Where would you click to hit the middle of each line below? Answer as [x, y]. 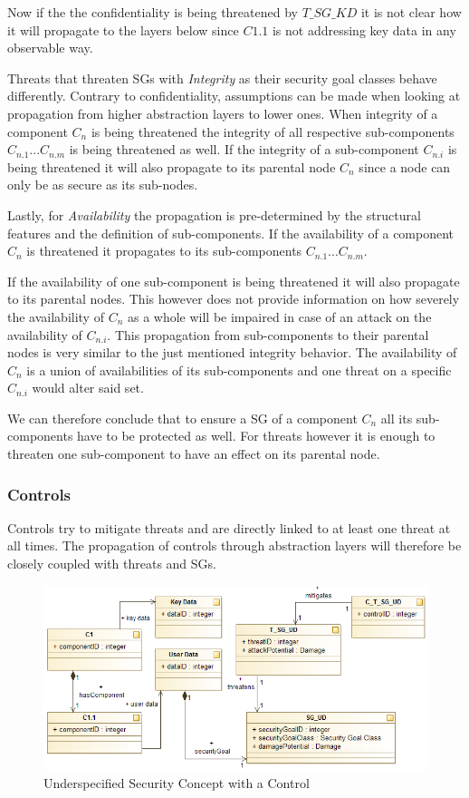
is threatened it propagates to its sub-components [164, 251]
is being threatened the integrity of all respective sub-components [273, 131]
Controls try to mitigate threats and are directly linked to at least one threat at [229, 527]
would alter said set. [88, 388]
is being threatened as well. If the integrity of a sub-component [244, 149]
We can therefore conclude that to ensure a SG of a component [182, 418]
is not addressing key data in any [364, 29]
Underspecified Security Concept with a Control [177, 783]
